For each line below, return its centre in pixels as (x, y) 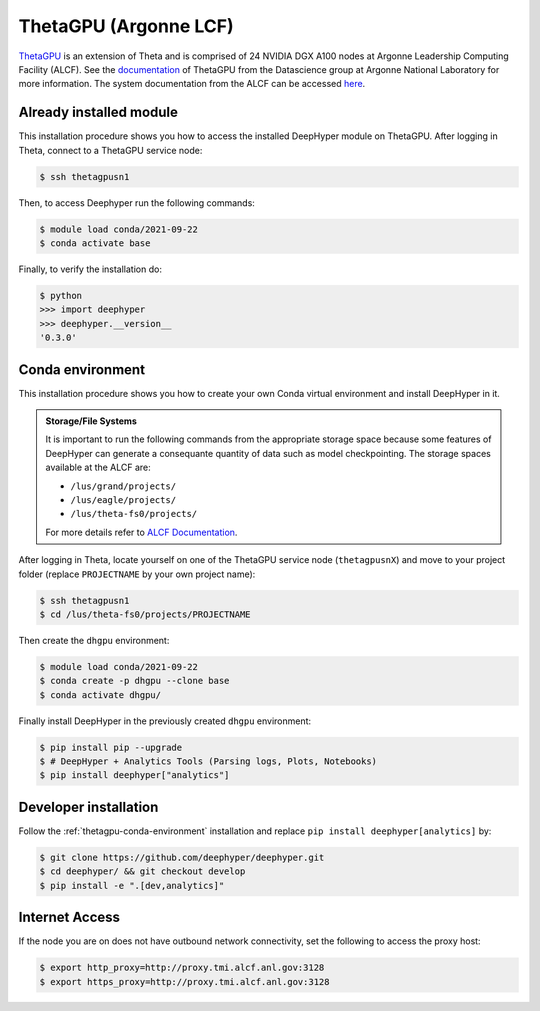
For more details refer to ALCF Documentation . (141, 532)
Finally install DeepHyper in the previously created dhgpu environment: (165, 721)
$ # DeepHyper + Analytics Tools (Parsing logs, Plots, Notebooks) (208, 761)
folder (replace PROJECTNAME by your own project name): (137, 574)
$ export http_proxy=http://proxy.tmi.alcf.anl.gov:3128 (182, 968)
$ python (61, 295)
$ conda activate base (95, 243)
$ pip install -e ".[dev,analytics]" (132, 885)
